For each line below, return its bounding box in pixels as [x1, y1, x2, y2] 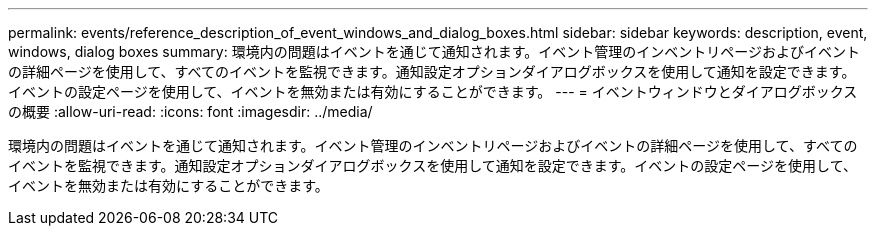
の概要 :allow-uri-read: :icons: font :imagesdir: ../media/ [8, 103, 373, 120]
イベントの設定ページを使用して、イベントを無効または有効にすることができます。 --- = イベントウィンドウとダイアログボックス [8, 83, 858, 100]
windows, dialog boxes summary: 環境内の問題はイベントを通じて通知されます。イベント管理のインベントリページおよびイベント [8, 43, 860, 60]
